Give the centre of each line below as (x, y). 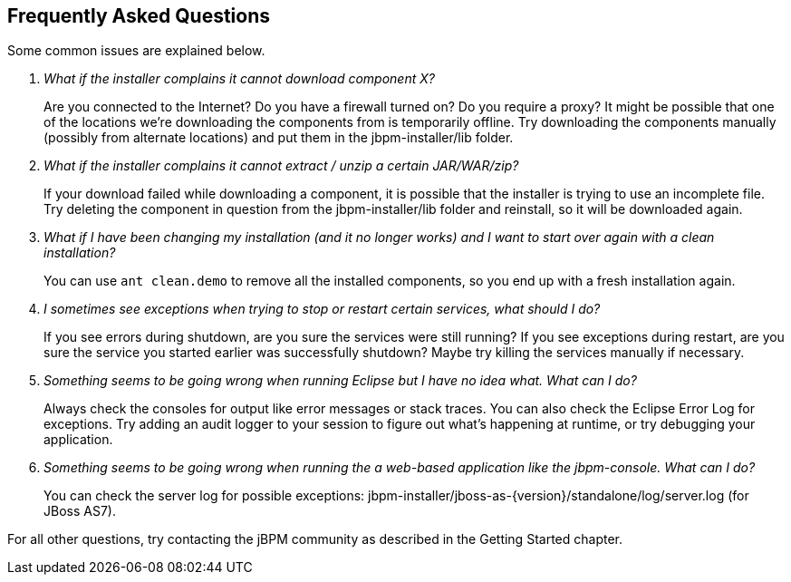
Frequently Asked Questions (139, 16)
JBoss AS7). (80, 511)
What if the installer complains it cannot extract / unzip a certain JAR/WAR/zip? (281, 166)
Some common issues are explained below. (136, 51)
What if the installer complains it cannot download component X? (239, 79)
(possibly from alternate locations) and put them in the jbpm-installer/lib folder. (279, 138)
